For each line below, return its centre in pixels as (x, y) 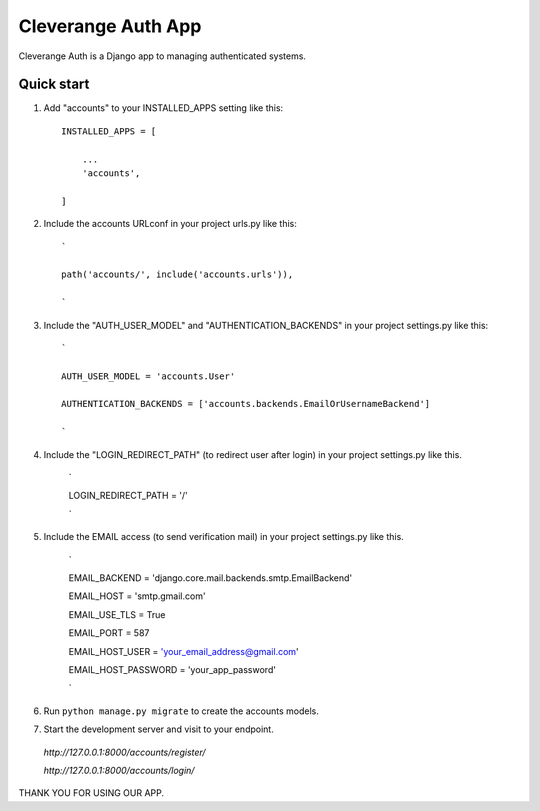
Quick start (54, 84)
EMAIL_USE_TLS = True (117, 614)
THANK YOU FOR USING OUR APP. (91, 793)
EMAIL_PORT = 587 (109, 633)
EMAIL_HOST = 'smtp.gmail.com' (137, 596)
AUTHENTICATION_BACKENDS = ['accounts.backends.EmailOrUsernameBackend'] (246, 404)
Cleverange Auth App (110, 26)
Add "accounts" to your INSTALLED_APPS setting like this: (163, 108)
